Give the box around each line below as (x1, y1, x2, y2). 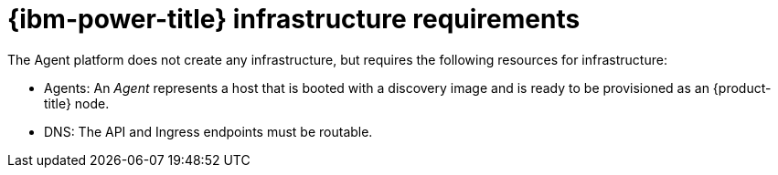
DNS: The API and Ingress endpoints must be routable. (44, 123, 373, 139)
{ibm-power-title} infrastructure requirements (7, 4, 581, 35)
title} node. (44, 95, 110, 111)
